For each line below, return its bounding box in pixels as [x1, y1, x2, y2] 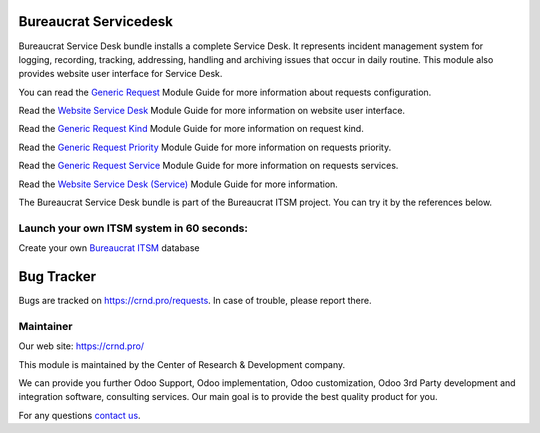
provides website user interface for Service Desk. [18, 68, 223, 80]
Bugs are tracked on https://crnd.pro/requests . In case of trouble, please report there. [18, 295, 372, 307]
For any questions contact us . [18, 409, 141, 421]
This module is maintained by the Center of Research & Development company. [18, 358, 346, 370]
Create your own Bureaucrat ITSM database [18, 242, 200, 254]
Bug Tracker [18, 268, 97, 285]
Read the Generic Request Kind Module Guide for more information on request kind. [18, 123, 364, 135]
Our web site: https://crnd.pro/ [18, 340, 145, 352]
